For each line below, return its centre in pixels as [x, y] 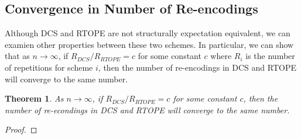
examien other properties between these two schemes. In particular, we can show [149, 44]
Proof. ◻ [21, 129]
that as [17, 56]
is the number [270, 56]
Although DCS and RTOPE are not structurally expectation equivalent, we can [148, 33]
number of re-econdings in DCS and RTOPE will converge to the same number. [147, 110]
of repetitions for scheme [49, 67]
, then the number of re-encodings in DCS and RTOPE [197, 67]
